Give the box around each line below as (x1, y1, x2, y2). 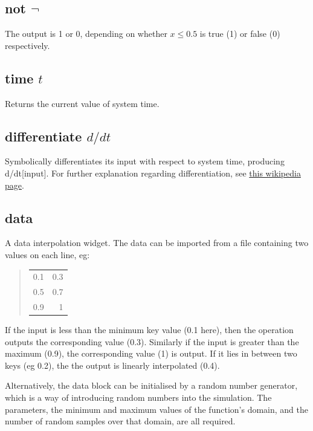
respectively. (5, 39, 50, 51)
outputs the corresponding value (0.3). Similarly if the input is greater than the (5, 335, 299, 348)
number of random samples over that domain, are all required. (5, 415, 236, 427)
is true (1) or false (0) (199, 27, 280, 40)
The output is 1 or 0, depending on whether (5, 27, 167, 40)
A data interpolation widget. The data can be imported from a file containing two (5, 236, 309, 249)
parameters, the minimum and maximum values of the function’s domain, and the (5, 403, 308, 415)
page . (5, 178, 24, 191)
